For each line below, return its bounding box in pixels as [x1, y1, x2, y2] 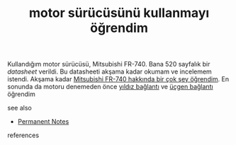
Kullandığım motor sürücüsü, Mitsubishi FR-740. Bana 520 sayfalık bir [7, 60, 210, 69]
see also [7, 104, 32, 112]
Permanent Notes [17, 117, 69, 126]
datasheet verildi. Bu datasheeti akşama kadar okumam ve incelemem [7, 67, 213, 76]
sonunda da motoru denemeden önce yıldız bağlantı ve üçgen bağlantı [7, 83, 214, 91]
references [7, 131, 40, 139]
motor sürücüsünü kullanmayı [28, 5, 210, 21]
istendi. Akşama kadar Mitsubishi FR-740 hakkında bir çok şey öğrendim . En [7, 75, 230, 83]
